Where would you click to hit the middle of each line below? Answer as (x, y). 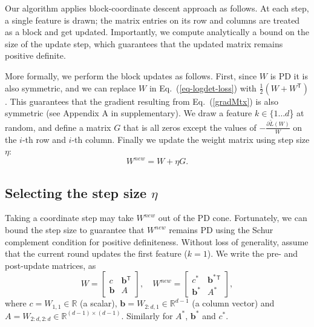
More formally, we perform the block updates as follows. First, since (131, 75)
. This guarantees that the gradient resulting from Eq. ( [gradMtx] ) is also (142, 101)
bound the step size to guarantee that (75, 230)
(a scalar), (99, 303)
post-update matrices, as (51, 265)
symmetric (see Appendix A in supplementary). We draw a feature (129, 113)
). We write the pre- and (253, 253)
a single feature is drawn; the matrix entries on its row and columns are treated (152, 20)
